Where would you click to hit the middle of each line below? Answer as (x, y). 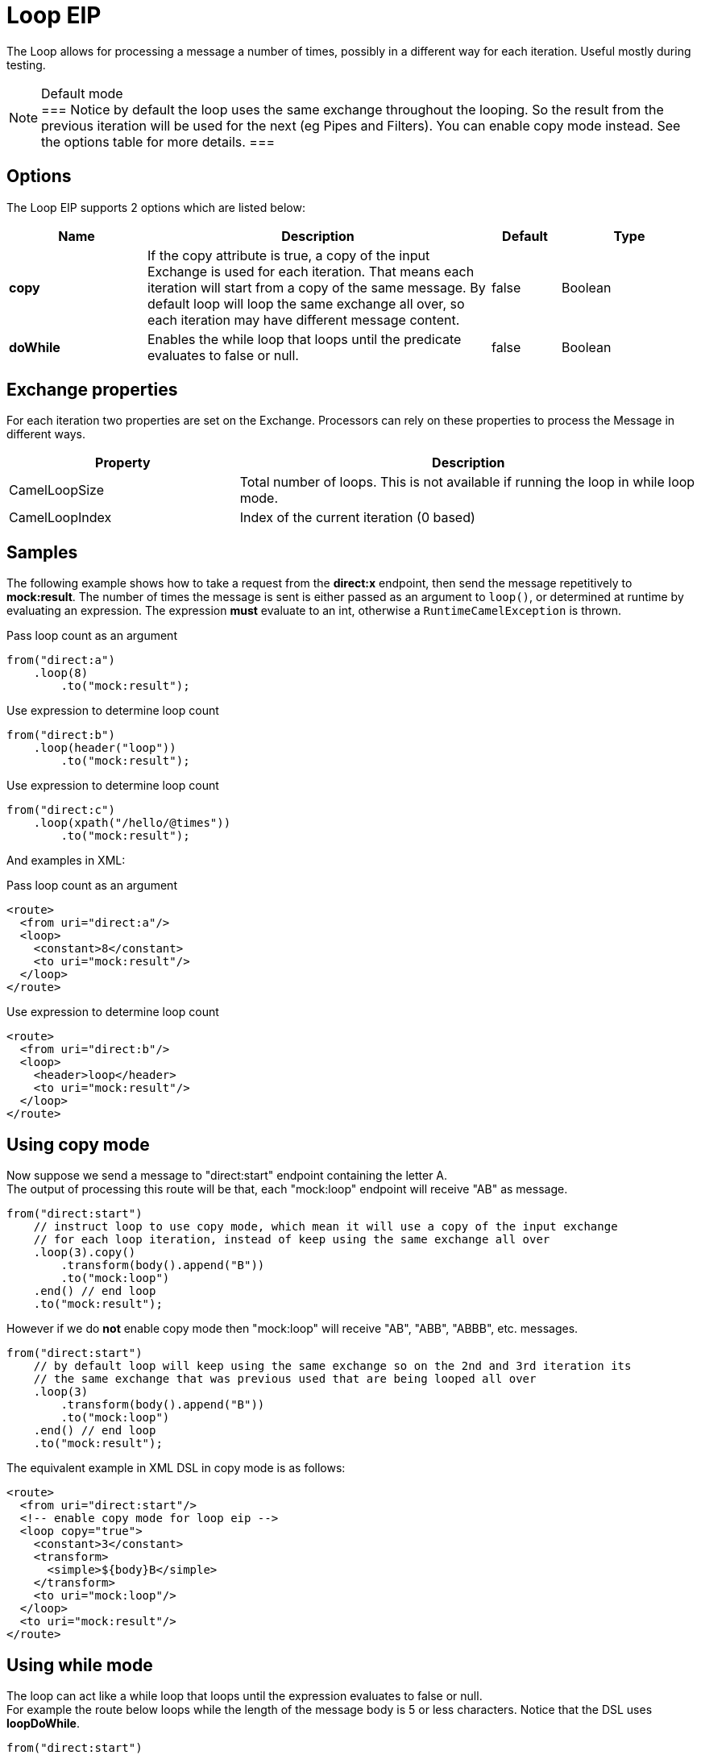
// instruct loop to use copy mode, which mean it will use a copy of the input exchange (326, 1227)
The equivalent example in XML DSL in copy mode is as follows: (176, 1468)
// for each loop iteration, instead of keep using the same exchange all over (292, 1240)
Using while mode (80, 1665)
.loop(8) (61, 673)
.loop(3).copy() (85, 1253)
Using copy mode (78, 1144)
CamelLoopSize (56, 490)
